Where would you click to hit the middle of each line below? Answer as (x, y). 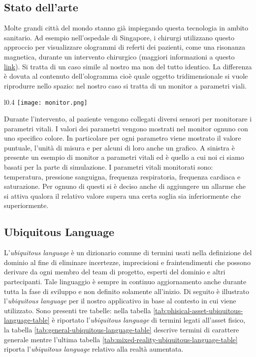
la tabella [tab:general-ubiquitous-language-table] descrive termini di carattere (122, 329)
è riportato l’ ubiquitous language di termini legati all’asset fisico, (149, 320)
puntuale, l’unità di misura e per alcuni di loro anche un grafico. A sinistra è (119, 147)
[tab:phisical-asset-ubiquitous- (198, 310)
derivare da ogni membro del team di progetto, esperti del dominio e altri (115, 272)
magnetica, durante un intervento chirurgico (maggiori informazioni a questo (119, 56)
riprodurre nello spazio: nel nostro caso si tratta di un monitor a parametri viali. (126, 85)
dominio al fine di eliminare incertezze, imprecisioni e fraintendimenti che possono (127, 262)
